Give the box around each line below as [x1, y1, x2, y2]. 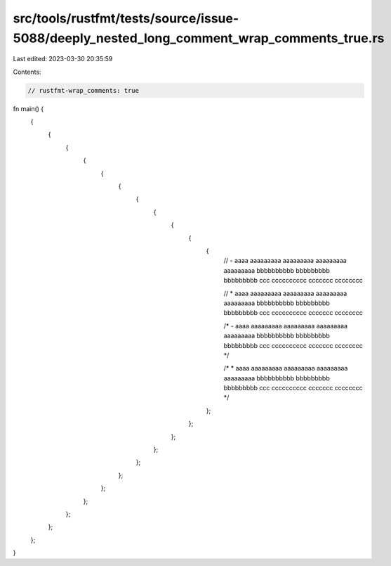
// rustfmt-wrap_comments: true [27, 86, 140, 94]
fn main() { [13, 104, 44, 112]
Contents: [13, 67, 41, 76]
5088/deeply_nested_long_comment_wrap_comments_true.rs [13, 30, 385, 46]
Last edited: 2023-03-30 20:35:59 [13, 55, 113, 63]
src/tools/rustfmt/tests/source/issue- [13, 11, 239, 26]
